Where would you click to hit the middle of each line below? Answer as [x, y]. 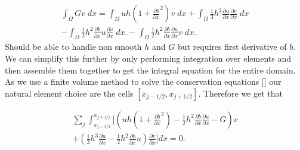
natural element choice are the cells [69, 93]
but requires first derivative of [232, 47]
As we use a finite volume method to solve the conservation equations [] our [143, 82]
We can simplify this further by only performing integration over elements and [148, 58]
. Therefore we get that [240, 93]
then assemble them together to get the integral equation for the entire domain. [150, 70]
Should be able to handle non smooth [73, 47]
